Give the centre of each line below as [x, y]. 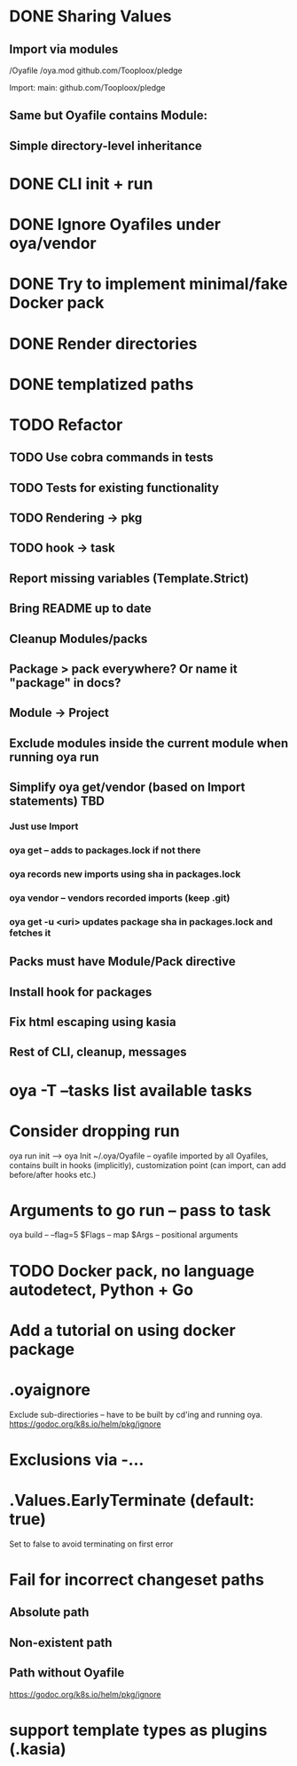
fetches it [30, 933]
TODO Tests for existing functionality [114, 487]
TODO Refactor [66, 425]
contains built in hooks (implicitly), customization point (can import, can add [148, 1165]
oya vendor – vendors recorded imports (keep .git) [120, 897]
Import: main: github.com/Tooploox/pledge [87, 88]
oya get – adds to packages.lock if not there [105, 850]
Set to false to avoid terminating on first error [91, 1544]
